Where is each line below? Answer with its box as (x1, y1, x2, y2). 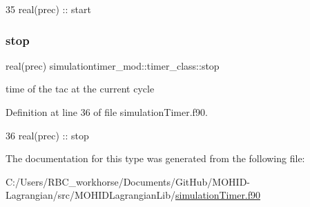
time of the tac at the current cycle (6, 81, 155, 96)
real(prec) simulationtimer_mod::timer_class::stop (6, 58, 220, 72)
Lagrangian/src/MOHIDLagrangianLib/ (6, 188, 176, 202)
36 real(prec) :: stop (6, 128, 89, 142)
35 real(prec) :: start (6, 2, 91, 16)
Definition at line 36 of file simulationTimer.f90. (6, 105, 208, 119)
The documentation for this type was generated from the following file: (6, 151, 305, 166)
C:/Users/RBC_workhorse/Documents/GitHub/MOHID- (6, 174, 251, 188)
